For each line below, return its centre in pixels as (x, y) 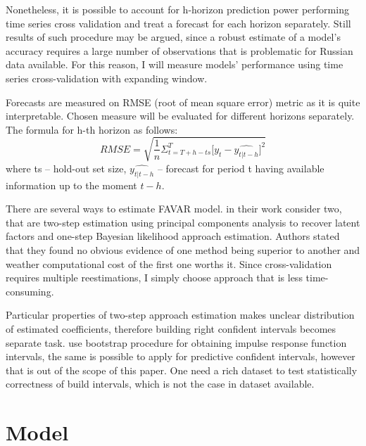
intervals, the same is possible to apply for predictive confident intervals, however (181, 356)
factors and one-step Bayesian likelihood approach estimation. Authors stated (173, 236)
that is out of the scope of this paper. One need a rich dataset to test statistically (182, 370)
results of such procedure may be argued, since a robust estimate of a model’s (173, 37)
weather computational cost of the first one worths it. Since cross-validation (169, 263)
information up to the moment (71, 185)
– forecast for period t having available (241, 168)
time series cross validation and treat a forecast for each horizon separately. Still (178, 23)
